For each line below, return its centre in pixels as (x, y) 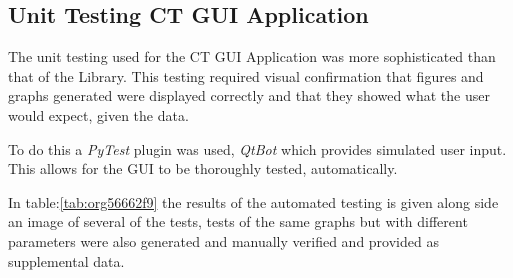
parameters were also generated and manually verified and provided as (223, 240)
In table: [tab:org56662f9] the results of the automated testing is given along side (253, 201)
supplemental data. (66, 260)
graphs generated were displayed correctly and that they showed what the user (249, 95)
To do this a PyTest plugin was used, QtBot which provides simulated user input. (257, 148)
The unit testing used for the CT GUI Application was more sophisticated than (252, 56)
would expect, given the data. (98, 114)
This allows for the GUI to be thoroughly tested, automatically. (203, 168)
